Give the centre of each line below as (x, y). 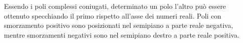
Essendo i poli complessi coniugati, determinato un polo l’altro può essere (115, 6)
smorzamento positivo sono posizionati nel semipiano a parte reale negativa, (119, 25)
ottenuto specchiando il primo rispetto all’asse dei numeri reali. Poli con (113, 15)
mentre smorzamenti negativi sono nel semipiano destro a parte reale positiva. (122, 34)
